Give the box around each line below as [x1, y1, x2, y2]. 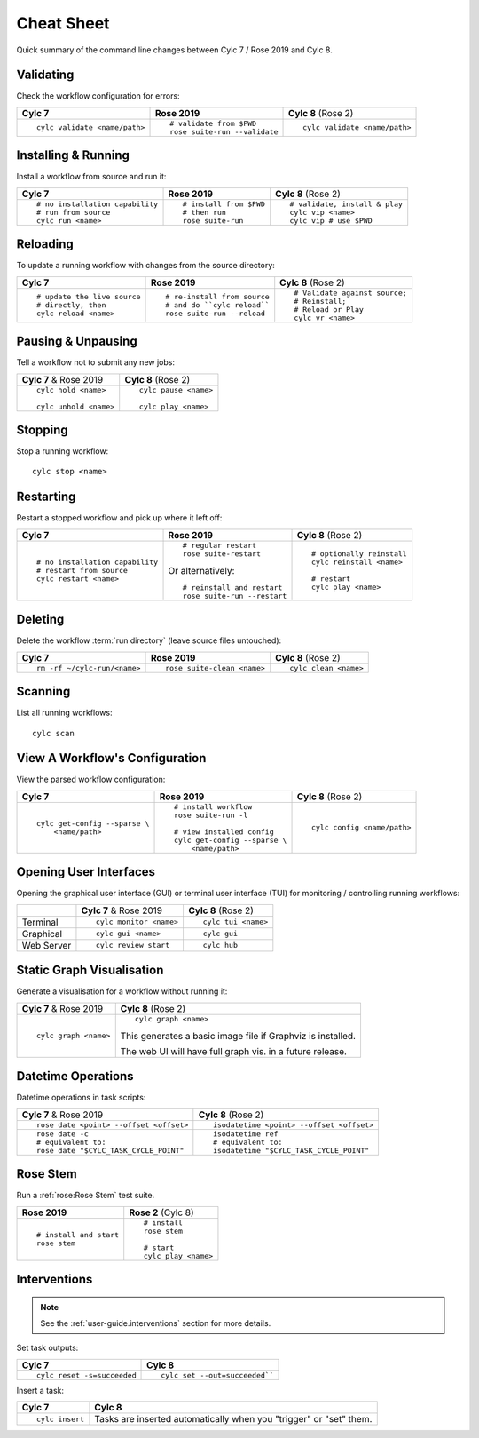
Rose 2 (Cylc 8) [129, 1206, 194, 1219]
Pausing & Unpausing [16, 334, 137, 349]
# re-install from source [165, 292, 270, 302]
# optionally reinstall [310, 549, 407, 559]
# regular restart [182, 540, 257, 550]
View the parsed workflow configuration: [16, 774, 166, 785]
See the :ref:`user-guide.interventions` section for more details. [40, 1317, 271, 1328]
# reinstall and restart [182, 583, 283, 592]
